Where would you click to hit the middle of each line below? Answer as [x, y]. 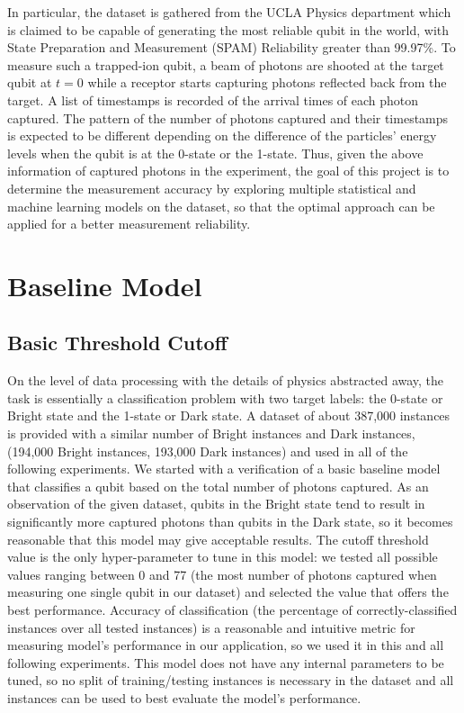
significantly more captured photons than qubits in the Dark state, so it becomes [230, 522]
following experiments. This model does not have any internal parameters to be [226, 662]
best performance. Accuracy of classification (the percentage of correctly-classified [232, 610]
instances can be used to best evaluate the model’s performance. [184, 697]
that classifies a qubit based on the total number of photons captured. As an [218, 486]
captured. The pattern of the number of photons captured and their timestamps [228, 117]
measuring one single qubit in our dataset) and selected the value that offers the [228, 592]
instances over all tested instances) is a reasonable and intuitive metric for [211, 627]
